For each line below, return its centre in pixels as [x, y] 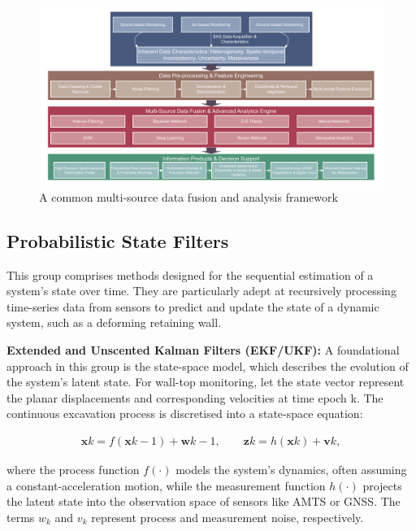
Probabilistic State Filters [118, 240]
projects [382, 485]
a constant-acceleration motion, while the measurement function [166, 485]
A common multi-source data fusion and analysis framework [188, 196]
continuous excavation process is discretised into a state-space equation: [185, 413]
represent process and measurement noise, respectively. [227, 517]
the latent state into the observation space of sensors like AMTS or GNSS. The [204, 501]
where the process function [73, 470]
